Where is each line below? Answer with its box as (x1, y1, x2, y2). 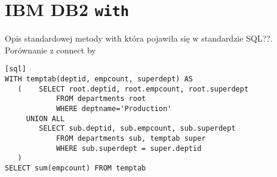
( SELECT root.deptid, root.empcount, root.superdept (17, 84, 249, 93)
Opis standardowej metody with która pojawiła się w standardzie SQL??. (5, 32, 273, 45)
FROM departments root (56, 94, 146, 103)
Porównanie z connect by (5, 43, 96, 56)
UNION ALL (26, 114, 65, 123)
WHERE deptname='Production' (56, 105, 172, 113)
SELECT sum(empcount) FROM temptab (5, 164, 146, 172)
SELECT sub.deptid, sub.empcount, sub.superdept (39, 124, 236, 133)
